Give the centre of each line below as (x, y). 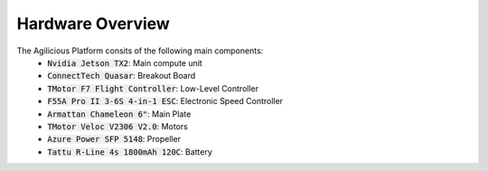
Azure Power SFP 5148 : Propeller (114, 139)
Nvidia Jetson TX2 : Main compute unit (125, 62)
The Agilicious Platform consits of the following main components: (140, 51)
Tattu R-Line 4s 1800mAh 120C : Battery (130, 152)
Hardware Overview (94, 24)
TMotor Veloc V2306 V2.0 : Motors (118, 126)
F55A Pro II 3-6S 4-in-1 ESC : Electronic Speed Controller (165, 101)
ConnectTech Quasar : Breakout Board (122, 76)
